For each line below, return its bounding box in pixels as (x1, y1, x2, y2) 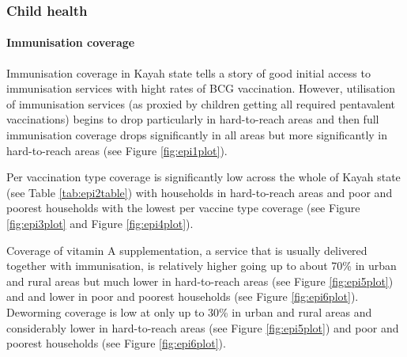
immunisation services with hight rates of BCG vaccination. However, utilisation (6, 80, 395, 97)
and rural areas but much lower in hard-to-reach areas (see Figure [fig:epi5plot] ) (6, 272, 394, 289)
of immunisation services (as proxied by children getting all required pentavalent (6, 95, 396, 112)
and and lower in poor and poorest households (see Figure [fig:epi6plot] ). (6, 288, 359, 305)
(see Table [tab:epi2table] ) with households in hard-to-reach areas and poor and (6, 184, 393, 200)
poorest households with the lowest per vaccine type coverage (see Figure (6, 199, 360, 216)
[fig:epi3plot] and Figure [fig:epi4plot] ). (6, 215, 194, 231)
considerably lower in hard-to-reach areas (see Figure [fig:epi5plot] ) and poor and (6, 319, 399, 336)
